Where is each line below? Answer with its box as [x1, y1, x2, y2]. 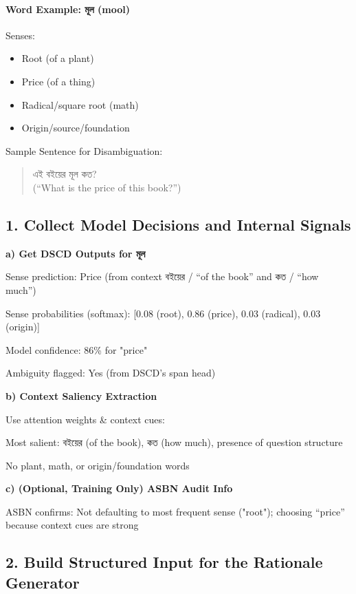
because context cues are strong [5, 518, 139, 532]
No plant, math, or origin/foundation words [5, 458, 190, 472]
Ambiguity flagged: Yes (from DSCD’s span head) [5, 365, 216, 380]
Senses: [5, 28, 35, 42]
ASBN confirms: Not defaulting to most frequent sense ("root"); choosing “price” [5, 504, 345, 518]
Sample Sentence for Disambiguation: [5, 143, 163, 158]
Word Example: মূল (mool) [5, 1, 131, 16]
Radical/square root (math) [21, 97, 139, 112]
